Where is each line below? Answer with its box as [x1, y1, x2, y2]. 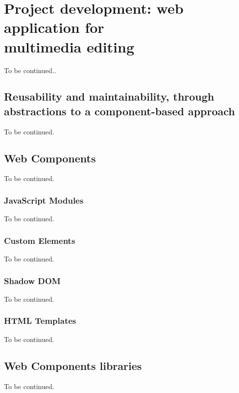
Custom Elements [4, 234, 75, 246]
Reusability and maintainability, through [4, 89, 215, 104]
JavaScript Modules [4, 194, 84, 206]
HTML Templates [4, 314, 76, 327]
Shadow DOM [4, 274, 61, 287]
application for [4, 17, 104, 37]
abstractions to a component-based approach [4, 103, 235, 118]
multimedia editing [4, 36, 135, 56]
